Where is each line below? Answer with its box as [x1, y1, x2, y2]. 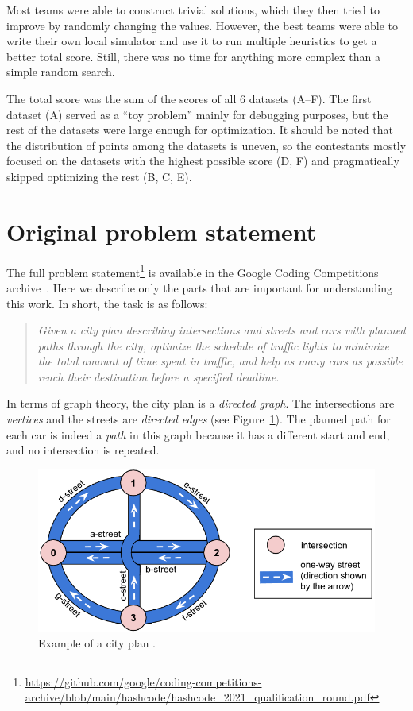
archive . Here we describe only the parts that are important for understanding [6, 279, 392, 296]
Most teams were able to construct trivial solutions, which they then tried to [6, 2, 380, 17]
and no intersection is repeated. [6, 442, 160, 458]
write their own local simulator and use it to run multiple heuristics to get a [6, 33, 377, 49]
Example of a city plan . [38, 635, 156, 651]
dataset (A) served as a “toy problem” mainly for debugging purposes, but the [6, 106, 388, 122]
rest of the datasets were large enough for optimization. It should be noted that [6, 122, 393, 138]
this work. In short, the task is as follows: [6, 295, 208, 311]
